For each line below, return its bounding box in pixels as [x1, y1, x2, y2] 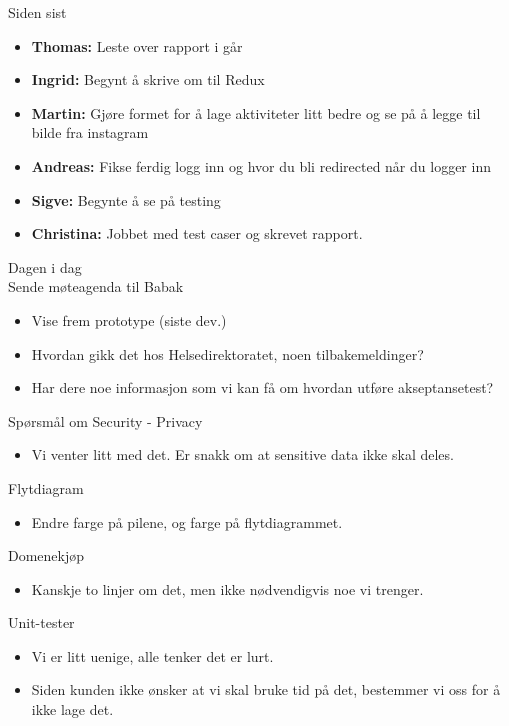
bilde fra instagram [31, 122, 149, 143]
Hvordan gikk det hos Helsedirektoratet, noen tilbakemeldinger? [31, 343, 424, 364]
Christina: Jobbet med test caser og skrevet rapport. [31, 223, 363, 244]
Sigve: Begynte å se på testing [31, 189, 221, 210]
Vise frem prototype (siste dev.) [31, 309, 227, 330]
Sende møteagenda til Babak [8, 276, 184, 297]
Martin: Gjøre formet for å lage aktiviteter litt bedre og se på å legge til [31, 102, 481, 123]
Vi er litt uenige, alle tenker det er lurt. [31, 645, 274, 666]
